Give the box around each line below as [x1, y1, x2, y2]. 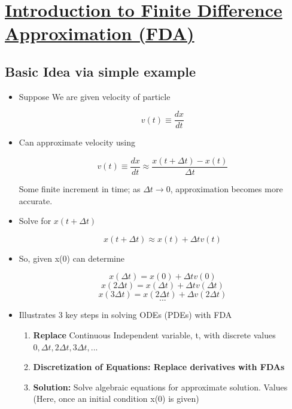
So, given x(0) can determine [19, 252, 125, 264]
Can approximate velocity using [19, 136, 135, 149]
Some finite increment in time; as [19, 183, 141, 195]
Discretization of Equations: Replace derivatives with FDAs [33, 360, 285, 373]
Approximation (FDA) [5, 21, 194, 46]
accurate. [19, 194, 53, 207]
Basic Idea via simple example [5, 62, 196, 80]
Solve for [19, 214, 51, 227]
